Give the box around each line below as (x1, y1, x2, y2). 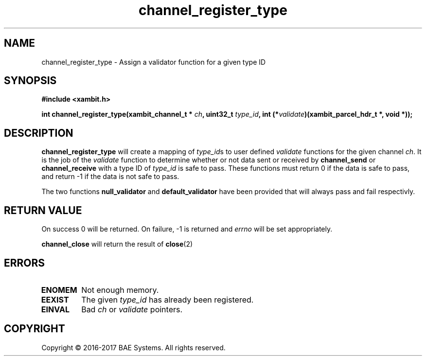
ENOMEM (41, 285, 77, 295)
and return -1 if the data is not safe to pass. (41, 172, 179, 181)
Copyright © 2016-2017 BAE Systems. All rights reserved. (41, 343, 226, 352)
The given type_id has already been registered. (81, 294, 254, 305)
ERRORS (4, 256, 45, 269)
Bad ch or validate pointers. (81, 304, 183, 314)
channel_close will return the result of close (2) (41, 240, 193, 249)
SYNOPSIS (4, 74, 57, 87)
